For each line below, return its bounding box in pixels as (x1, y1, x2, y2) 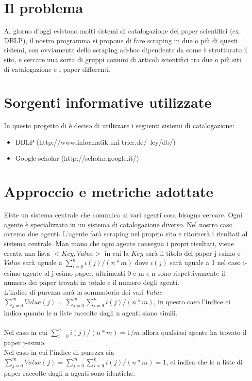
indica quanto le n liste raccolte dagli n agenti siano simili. (4, 308, 178, 318)
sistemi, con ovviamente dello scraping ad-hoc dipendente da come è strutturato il (4, 45, 248, 55)
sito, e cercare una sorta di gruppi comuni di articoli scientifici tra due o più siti (4, 54, 241, 64)
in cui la (104, 248, 129, 258)
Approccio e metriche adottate (4, 182, 213, 201)
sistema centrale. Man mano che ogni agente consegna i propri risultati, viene (4, 238, 234, 248)
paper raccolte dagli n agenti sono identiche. (4, 368, 135, 378)
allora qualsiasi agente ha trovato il (142, 327, 247, 337)
